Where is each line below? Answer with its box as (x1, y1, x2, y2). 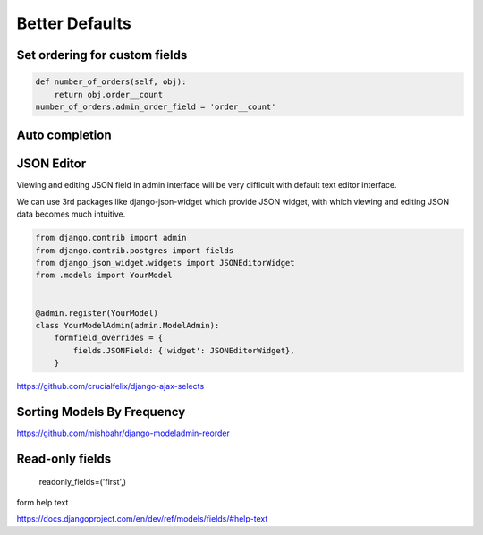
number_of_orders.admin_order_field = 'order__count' (35, 101, 276, 112)
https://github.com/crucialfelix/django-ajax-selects (16, 381, 205, 392)
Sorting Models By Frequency (16, 403, 186, 420)
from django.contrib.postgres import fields (35, 245, 234, 255)
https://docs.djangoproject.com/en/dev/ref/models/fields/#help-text (16, 514, 268, 524)
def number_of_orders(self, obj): (35, 77, 187, 87)
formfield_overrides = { (54, 333, 164, 344)
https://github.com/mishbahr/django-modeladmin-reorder (16, 428, 230, 438)
